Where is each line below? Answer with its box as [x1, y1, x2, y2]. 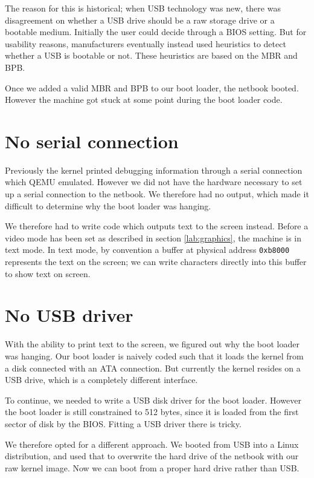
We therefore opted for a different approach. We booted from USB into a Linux [5, 437, 299, 450]
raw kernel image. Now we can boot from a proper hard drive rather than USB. [5, 461, 300, 474]
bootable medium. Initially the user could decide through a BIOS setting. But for [5, 25, 307, 38]
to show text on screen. [5, 267, 91, 280]
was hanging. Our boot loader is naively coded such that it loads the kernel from [5, 350, 304, 362]
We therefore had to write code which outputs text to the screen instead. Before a [5, 220, 309, 232]
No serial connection [5, 128, 179, 153]
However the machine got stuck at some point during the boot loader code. [5, 93, 283, 106]
